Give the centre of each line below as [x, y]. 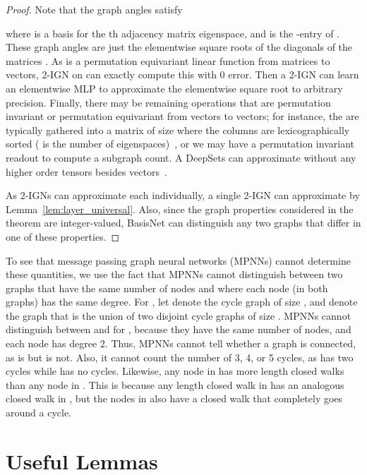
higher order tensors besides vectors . [86, 171]
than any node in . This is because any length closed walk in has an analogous [175, 384]
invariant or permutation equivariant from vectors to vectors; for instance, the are [182, 116]
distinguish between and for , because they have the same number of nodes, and [179, 329]
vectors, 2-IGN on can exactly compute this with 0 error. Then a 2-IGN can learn [182, 74]
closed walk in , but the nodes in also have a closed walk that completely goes [174, 398]
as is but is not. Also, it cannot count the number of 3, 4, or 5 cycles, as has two [180, 357]
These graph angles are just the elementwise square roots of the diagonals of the [179, 47]
